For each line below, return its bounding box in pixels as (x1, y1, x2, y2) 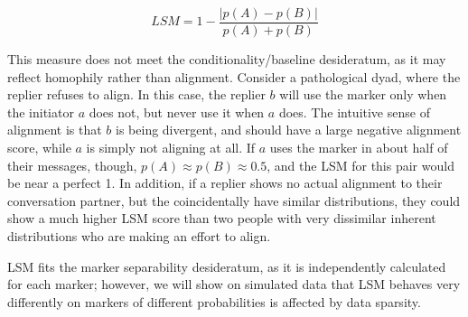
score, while (7, 138, 71, 157)
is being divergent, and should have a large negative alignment (116, 120, 462, 139)
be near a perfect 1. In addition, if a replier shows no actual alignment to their (7, 173, 443, 192)
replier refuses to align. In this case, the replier (7, 85, 266, 104)
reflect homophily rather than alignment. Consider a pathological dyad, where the (7, 67, 461, 86)
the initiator (7, 102, 74, 121)
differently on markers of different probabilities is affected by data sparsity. (7, 292, 421, 311)
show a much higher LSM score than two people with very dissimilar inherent (7, 209, 436, 228)
